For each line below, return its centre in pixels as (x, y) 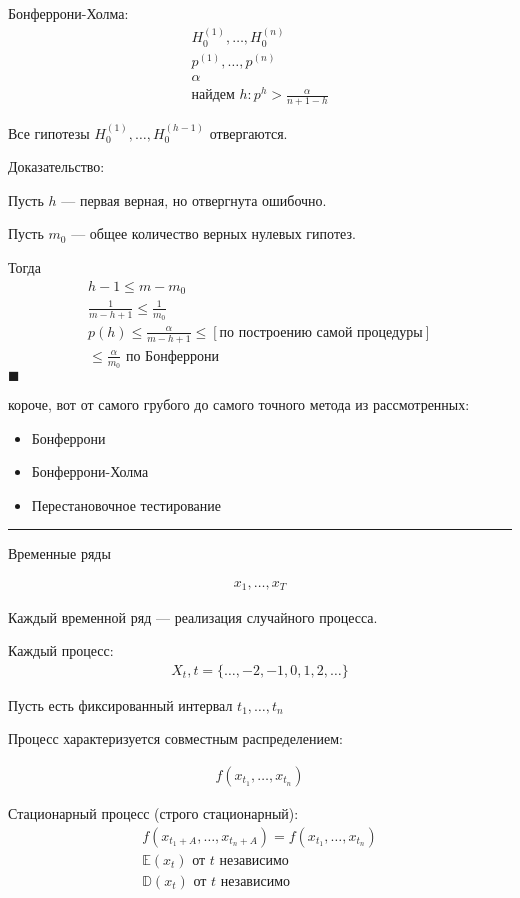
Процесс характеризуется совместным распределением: (176, 738)
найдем (213, 95)
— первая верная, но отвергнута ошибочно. (194, 199)
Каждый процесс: (61, 650)
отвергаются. (248, 132)
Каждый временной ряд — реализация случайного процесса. (193, 616)
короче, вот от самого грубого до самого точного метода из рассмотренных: (239, 404)
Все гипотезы (49, 132)
